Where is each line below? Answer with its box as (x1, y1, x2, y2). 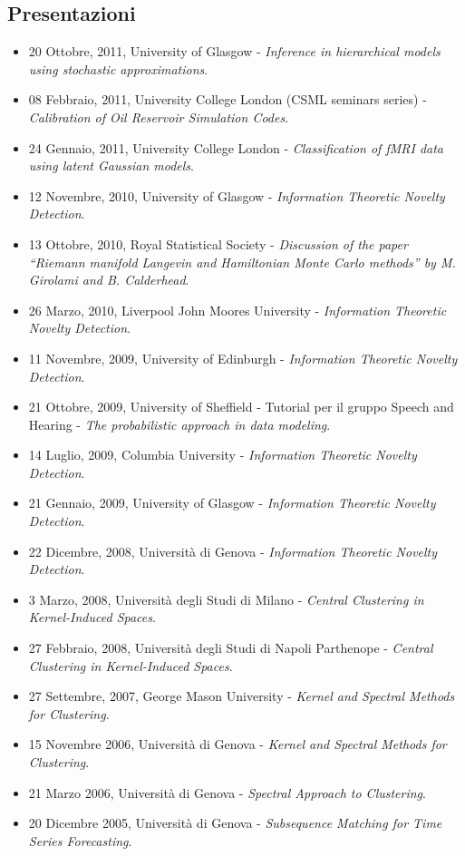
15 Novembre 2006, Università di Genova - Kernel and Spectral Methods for (28, 734, 447, 754)
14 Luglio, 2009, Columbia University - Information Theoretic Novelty (28, 445, 417, 464)
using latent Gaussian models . (28, 156, 195, 175)
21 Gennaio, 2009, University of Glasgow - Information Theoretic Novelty (28, 493, 436, 512)
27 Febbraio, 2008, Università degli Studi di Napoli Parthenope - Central (28, 638, 433, 657)
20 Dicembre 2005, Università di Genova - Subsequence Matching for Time (28, 813, 442, 832)
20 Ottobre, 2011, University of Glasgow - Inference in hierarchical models (28, 42, 441, 61)
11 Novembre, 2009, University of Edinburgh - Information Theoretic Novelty (28, 348, 458, 367)
